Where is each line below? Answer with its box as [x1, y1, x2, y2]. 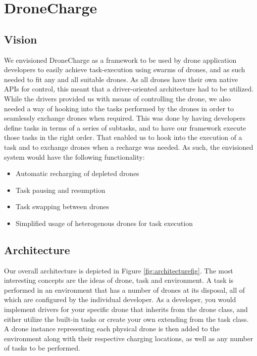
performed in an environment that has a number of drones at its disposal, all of [4, 284, 245, 295]
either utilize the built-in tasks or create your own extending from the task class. [4, 313, 249, 324]
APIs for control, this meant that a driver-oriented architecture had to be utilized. [4, 84, 254, 94]
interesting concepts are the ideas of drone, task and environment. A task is [4, 275, 234, 285]
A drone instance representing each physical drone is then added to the [4, 323, 220, 334]
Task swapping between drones [15, 201, 109, 212]
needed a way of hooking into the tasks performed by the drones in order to [4, 103, 234, 113]
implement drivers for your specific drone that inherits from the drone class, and [4, 304, 248, 314]
